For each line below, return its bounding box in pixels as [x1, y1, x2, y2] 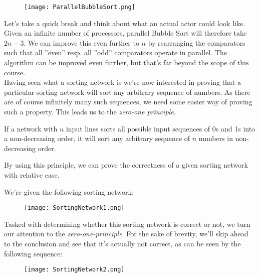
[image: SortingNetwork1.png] [24, 204, 125, 212]
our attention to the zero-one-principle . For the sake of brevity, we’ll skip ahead [4, 228, 248, 239]
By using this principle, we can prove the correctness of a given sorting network [4, 160, 248, 170]
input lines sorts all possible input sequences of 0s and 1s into [66, 123, 255, 133]
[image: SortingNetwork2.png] [24, 266, 125, 273]
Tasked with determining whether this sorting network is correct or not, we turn [4, 218, 250, 229]
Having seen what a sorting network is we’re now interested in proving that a [4, 77, 241, 87]
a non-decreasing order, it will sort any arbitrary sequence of [4, 133, 190, 144]
